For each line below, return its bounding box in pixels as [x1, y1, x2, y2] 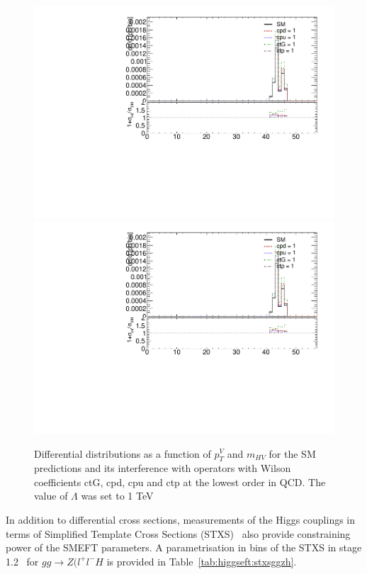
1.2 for [6, 553, 39, 568]
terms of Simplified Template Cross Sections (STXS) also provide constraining [6, 526, 351, 541]
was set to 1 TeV [81, 488, 154, 503]
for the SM [269, 446, 316, 461]
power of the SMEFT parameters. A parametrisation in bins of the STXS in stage [6, 540, 362, 555]
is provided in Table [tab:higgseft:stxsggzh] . [106, 553, 297, 568]
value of [34, 488, 68, 503]
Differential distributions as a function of [34, 446, 211, 461]
